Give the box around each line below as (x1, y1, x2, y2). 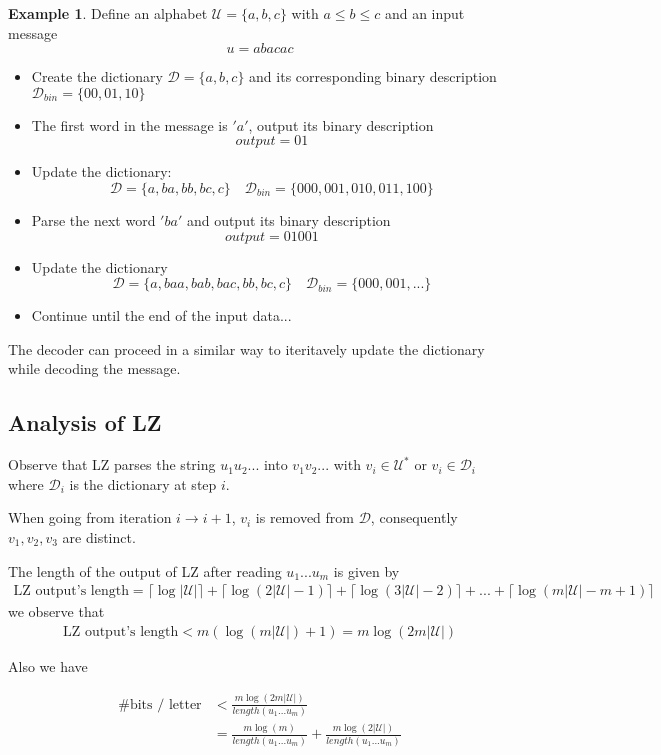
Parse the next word (31, 209, 156, 230)
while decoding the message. (8, 358, 181, 379)
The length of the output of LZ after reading (8, 560, 282, 581)
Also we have (8, 655, 88, 676)
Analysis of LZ (8, 407, 162, 438)
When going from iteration (8, 507, 172, 528)
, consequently (370, 507, 458, 528)
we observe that (8, 601, 105, 622)
